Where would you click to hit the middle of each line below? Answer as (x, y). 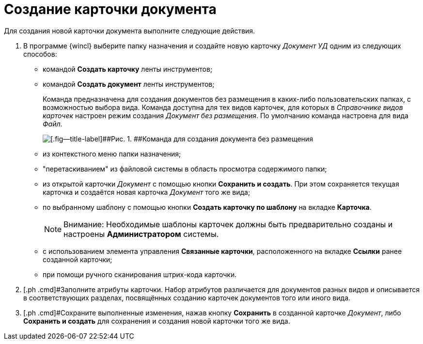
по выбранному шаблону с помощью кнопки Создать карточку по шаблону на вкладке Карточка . (207, 207)
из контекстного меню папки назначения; (112, 154)
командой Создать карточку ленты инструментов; (128, 69)
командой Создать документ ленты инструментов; (129, 84)
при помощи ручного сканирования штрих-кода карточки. (140, 274)
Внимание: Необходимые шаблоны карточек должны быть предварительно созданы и (228, 224)
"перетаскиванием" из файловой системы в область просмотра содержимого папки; (185, 169)
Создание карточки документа (110, 9)
